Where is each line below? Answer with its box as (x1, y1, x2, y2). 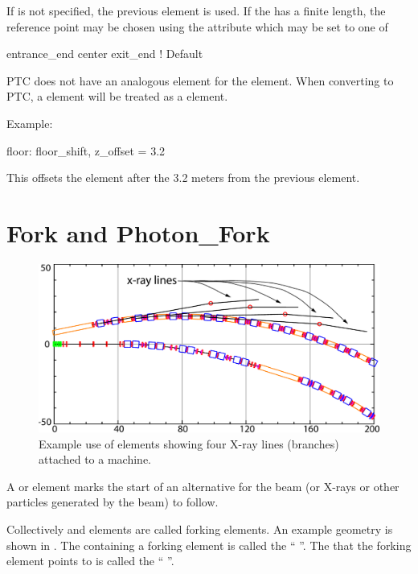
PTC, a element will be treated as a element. (6, 88, 228, 105)
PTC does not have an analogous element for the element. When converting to (6, 72, 394, 89)
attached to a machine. (39, 451, 151, 468)
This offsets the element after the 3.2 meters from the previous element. (6, 169, 360, 186)
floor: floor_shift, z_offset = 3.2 (6, 142, 166, 159)
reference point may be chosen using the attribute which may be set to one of (6, 18, 388, 35)
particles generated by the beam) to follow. (6, 493, 219, 510)
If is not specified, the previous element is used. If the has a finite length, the (6, 2, 386, 19)
